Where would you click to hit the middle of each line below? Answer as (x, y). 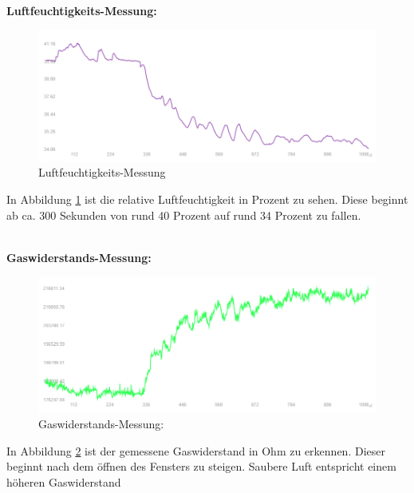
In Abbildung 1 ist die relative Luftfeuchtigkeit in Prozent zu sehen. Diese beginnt (207, 199)
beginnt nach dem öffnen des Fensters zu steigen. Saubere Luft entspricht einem (201, 466)
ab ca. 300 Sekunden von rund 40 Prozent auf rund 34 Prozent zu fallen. (184, 215)
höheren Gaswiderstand (64, 481)
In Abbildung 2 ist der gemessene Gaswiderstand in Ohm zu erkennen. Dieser (196, 450)
